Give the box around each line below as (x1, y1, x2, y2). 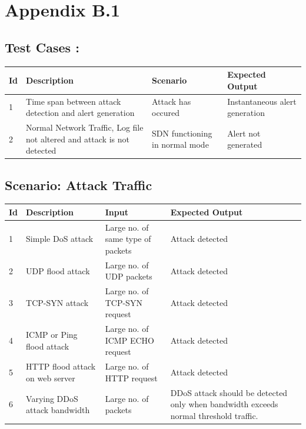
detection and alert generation (26, 107, 135, 119)
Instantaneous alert (227, 95, 297, 107)
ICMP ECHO (105, 334, 154, 346)
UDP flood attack (26, 264, 90, 277)
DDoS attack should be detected (170, 386, 288, 398)
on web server (26, 371, 75, 384)
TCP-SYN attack (26, 296, 89, 308)
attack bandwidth (26, 404, 90, 416)
